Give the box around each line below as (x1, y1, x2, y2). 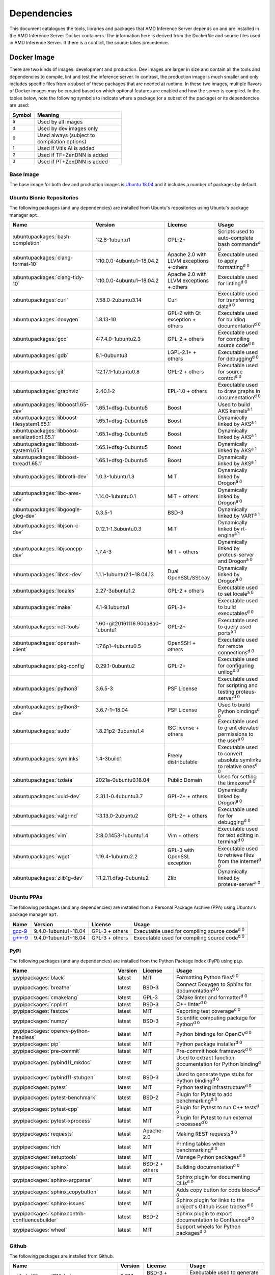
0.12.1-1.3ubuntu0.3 (95, 525, 142, 532)
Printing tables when (176, 1140, 226, 1147)
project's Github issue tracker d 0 (176, 1202, 254, 1210)
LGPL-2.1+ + (167, 348, 197, 355)
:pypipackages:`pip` (12, 1040, 61, 1048)
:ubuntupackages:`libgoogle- (12, 505, 82, 513)
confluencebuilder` (12, 1216, 58, 1223)
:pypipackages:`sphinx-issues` (12, 1200, 86, 1207)
